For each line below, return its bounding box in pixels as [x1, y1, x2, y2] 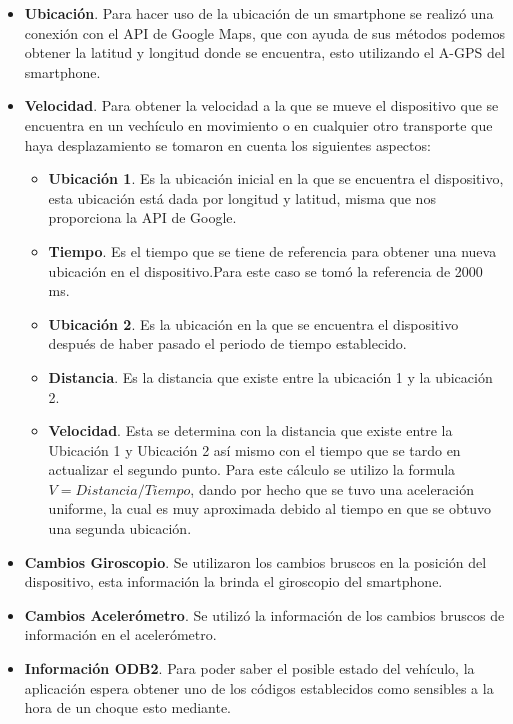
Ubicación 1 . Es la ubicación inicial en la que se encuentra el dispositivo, [48, 168, 504, 189]
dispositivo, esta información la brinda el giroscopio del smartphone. [24, 571, 443, 592]
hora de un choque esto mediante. [24, 697, 232, 718]
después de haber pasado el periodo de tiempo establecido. [48, 333, 407, 354]
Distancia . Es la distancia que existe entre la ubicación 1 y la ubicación [48, 366, 493, 387]
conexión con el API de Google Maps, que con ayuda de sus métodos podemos [24, 22, 505, 43]
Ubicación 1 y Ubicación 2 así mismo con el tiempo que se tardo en [48, 439, 461, 460]
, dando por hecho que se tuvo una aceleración [190, 478, 474, 499]
